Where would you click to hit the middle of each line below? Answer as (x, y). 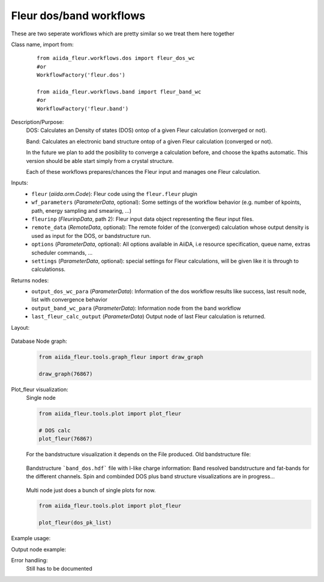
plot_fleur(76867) (66, 439)
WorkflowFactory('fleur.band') (83, 108)
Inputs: (19, 183)
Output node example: (39, 549)
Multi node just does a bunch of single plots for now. (91, 490)
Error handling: (29, 560)
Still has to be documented (59, 569)
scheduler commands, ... (62, 252)
